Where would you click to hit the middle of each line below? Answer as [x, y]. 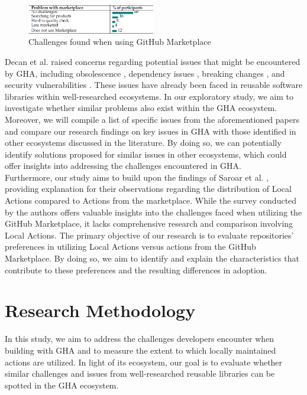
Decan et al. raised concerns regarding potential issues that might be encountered [153, 61]
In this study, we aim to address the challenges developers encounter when [140, 339]
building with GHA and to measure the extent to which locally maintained [140, 350]
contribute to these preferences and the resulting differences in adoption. [136, 270]
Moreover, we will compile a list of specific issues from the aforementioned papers [152, 119]
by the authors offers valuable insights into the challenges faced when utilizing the [153, 212]
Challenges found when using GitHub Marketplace [120, 42]
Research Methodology [100, 310]
